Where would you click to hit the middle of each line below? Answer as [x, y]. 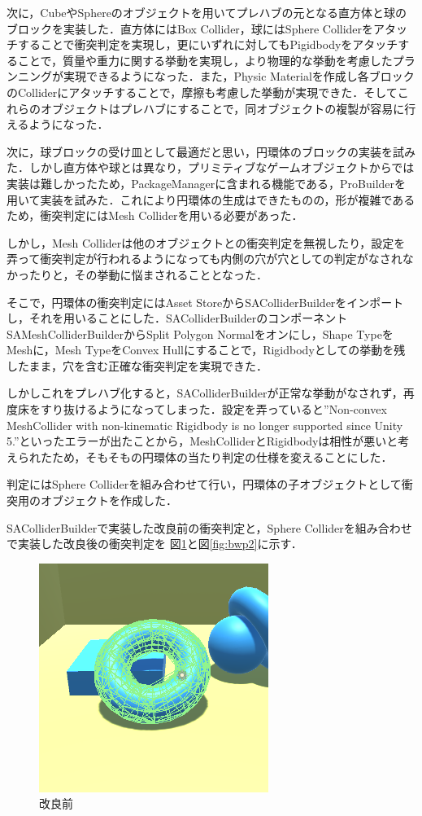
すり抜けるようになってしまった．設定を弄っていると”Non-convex [213, 409]
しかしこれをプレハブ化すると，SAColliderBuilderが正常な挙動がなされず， [205, 393]
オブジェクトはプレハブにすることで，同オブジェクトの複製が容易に [222, 108]
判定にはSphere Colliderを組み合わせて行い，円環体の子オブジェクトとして [204, 484]
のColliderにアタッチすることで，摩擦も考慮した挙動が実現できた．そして [202, 92]
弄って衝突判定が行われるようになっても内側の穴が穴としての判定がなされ [204, 259]
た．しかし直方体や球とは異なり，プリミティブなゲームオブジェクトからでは [211, 167]
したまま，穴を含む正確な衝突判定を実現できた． [137, 365]
